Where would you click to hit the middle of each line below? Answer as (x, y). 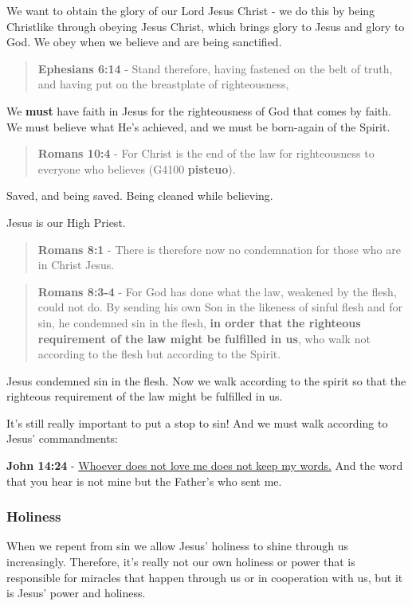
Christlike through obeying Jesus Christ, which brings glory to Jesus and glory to (206, 26)
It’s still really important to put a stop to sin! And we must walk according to (197, 422)
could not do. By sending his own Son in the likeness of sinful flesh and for (220, 307)
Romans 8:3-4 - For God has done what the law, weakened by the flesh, (217, 291)
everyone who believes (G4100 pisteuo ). (137, 168)
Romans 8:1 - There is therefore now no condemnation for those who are (219, 249)
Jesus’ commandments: (63, 438)
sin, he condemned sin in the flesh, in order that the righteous (199, 322)
